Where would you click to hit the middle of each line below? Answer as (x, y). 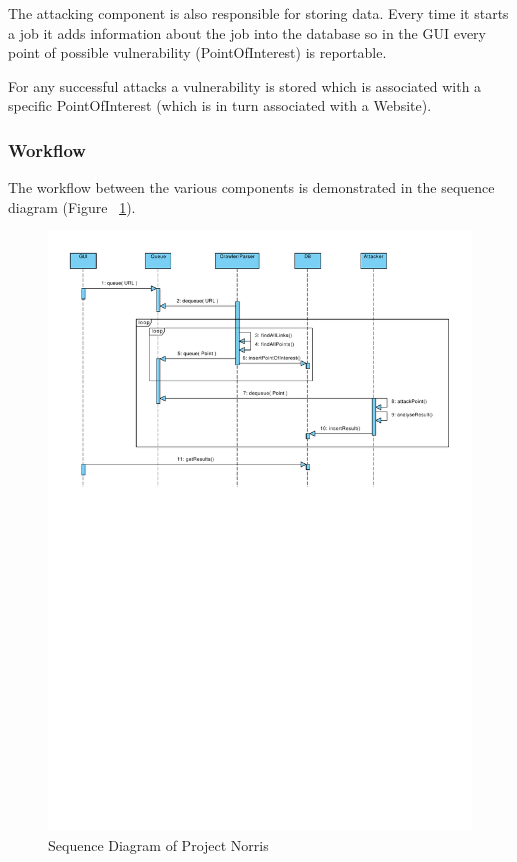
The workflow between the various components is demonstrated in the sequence (251, 187)
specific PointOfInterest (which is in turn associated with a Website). (220, 105)
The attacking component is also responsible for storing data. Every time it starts (258, 13)
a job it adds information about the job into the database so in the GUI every (247, 32)
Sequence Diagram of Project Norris (158, 844)
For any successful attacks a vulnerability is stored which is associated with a (245, 85)
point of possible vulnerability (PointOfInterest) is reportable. (197, 52)
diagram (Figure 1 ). (72, 206)
